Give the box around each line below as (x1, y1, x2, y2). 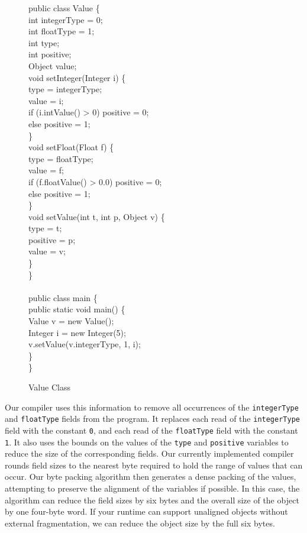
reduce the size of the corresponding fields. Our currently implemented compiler (5, 447, 294, 460)
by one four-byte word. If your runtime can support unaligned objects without (5, 505, 288, 518)
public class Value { (28, 2, 100, 14)
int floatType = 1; (28, 25, 95, 37)
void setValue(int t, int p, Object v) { (28, 210, 165, 222)
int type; (28, 36, 60, 49)
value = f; (28, 164, 64, 176)
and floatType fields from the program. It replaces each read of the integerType (5, 412, 300, 425)
